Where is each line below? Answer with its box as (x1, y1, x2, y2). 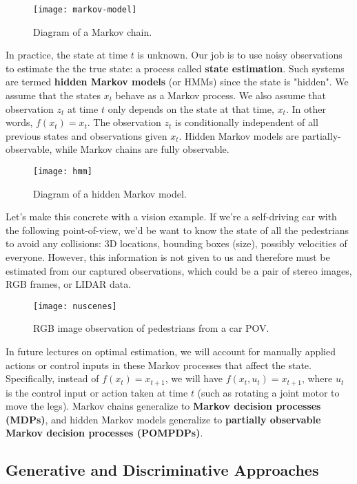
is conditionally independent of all (174, 115, 318, 129)
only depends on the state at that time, (108, 101, 274, 116)
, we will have (165, 371, 223, 386)
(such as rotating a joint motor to (197, 385, 340, 399)
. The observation (87, 115, 161, 129)
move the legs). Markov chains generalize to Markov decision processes (6, 399, 321, 413)
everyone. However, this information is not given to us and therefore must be (6, 250, 330, 264)
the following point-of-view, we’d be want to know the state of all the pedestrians (6, 222, 349, 237)
